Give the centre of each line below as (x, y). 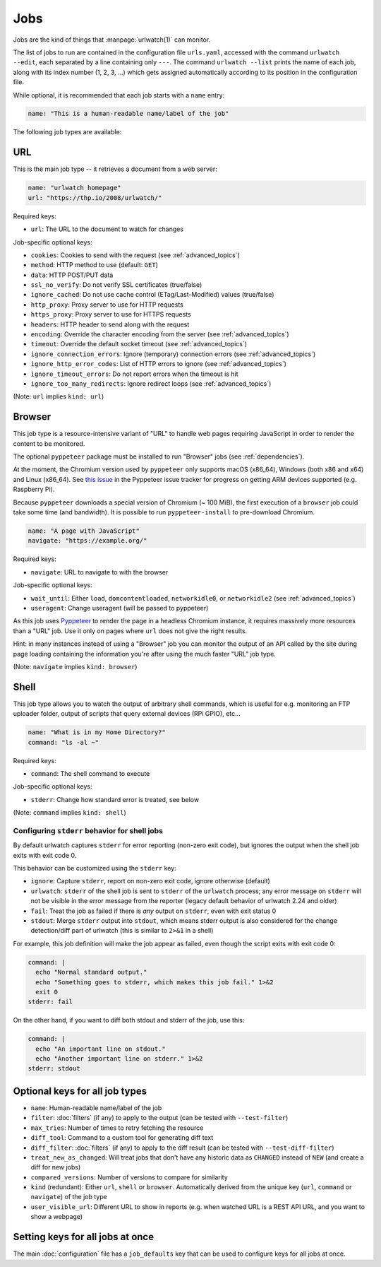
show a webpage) (57, 1217)
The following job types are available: (67, 132)
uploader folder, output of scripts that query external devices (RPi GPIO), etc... (127, 714)
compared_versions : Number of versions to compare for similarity (129, 1177)
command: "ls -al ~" (63, 742)
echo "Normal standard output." (91, 972)
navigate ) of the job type (69, 1197)
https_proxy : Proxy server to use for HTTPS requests (111, 314)
